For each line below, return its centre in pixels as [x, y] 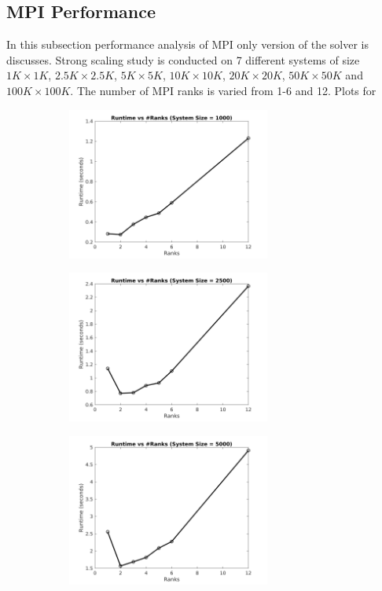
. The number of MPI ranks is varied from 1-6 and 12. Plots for [223, 90]
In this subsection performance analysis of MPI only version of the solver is [188, 44]
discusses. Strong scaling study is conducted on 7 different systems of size [183, 59]
